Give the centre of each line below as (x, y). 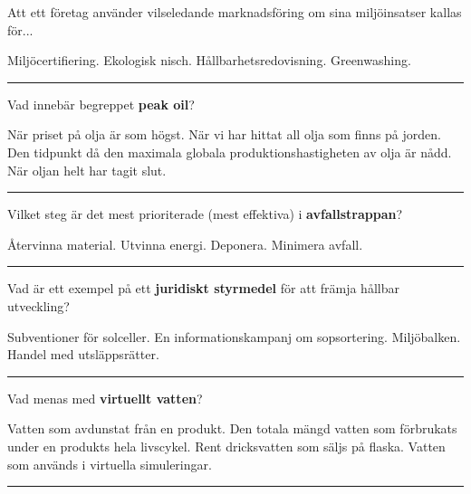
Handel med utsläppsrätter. (83, 354)
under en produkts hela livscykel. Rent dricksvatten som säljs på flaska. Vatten (226, 446)
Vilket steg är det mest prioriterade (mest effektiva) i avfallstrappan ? (205, 214)
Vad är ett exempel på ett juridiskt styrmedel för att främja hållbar (203, 288)
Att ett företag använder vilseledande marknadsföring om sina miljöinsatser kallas (235, 12)
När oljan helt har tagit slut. (87, 170)
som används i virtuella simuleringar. (110, 464)
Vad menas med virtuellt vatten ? (105, 398)
